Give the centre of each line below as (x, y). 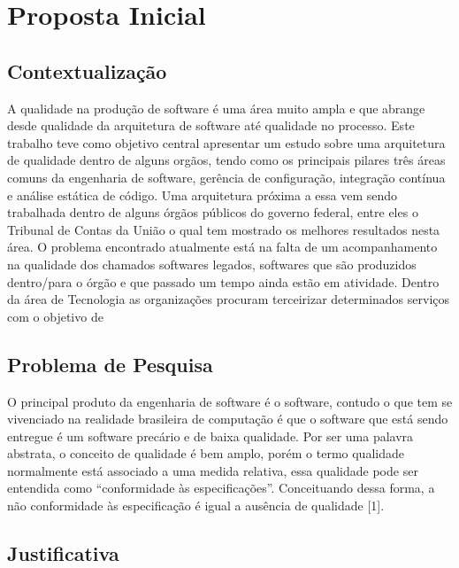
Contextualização (87, 70)
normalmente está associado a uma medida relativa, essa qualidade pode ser (213, 470)
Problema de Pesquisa (110, 364)
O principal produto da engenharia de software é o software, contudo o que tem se (230, 401)
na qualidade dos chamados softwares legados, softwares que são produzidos (212, 264)
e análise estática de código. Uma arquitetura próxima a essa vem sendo (203, 195)
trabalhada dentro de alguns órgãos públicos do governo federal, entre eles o (213, 212)
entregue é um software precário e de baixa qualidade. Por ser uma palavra (210, 436)
